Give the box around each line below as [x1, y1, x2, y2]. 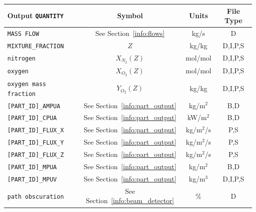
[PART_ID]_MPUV [7, 176, 57, 183]
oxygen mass [7, 80, 46, 88]
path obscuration [7, 193, 64, 200]
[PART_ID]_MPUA [7, 164, 57, 171]
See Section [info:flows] [95, 28, 165, 38]
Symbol [117, 10, 143, 21]
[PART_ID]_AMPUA [7, 102, 61, 110]
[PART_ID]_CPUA [7, 115, 57, 122]
